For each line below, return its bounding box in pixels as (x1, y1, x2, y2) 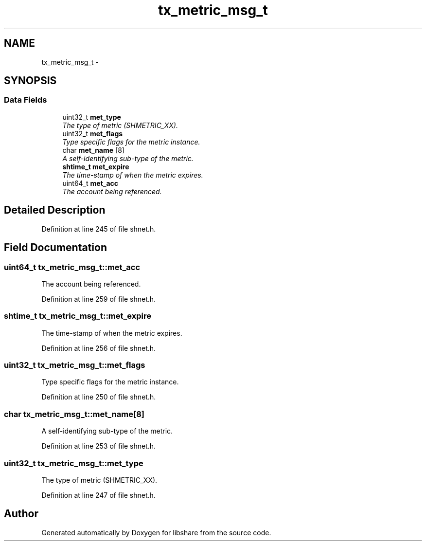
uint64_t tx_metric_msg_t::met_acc (4, 262, 141, 272)
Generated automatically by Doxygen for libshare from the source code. (41, 528, 271, 537)
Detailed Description (4, 204, 106, 217)
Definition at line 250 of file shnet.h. (41, 393, 156, 401)
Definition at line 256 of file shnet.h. (41, 344, 156, 352)
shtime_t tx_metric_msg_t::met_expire (4, 311, 151, 321)
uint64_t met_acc (62, 179, 119, 187)
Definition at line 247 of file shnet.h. (41, 490, 156, 499)
